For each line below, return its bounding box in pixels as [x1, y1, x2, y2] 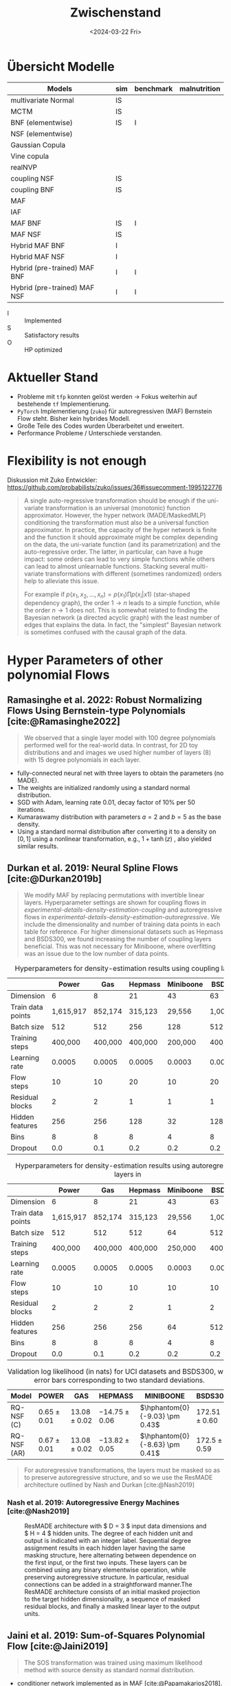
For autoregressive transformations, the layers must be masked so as [23, 1466, 221, 1474]
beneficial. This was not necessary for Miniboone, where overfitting [23, 942, 216, 950]
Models [47, 84, 72, 94]
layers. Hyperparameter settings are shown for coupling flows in [23, 899, 206, 907]
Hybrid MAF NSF [10, 252, 65, 261]
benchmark [134, 84, 173, 94]
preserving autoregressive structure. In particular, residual [24, 1573, 189, 1581]
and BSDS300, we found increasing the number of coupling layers [23, 935, 212, 943]
